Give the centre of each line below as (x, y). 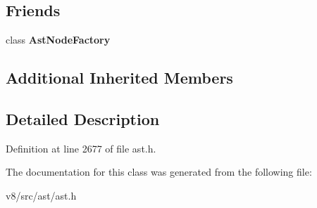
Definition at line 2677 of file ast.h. (81, 148)
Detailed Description (83, 118)
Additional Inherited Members (119, 78)
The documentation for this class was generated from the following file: (159, 172)
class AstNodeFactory (58, 40)
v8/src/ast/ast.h (41, 195)
